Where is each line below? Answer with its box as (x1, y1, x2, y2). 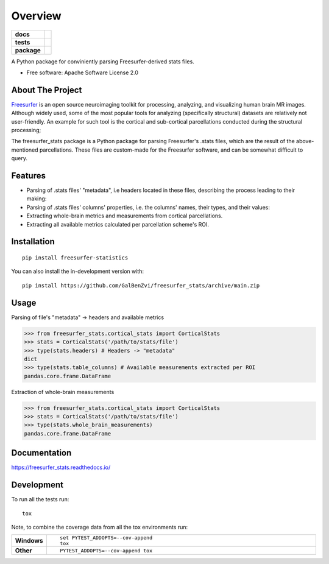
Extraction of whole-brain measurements (11, 388, 115, 395)
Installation (11, 236, 55, 247)
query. (11, 155, 27, 162)
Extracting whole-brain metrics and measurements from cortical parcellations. (26, 212, 223, 219)
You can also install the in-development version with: (11, 268, 144, 275)
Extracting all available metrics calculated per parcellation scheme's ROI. (26, 220, 210, 228)
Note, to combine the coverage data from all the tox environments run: (11, 524, 188, 531)
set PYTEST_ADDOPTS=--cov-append (60, 535, 152, 541)
